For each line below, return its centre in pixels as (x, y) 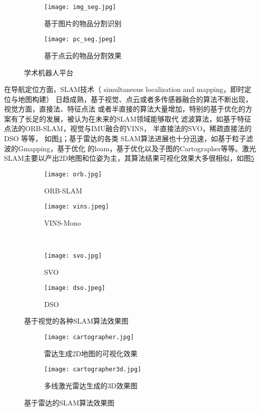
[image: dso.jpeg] (75, 288)
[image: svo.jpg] (73, 255)
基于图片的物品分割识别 (83, 23)
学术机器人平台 (49, 72)
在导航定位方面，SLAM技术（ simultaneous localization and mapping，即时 (124, 89)
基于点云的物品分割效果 (83, 55)
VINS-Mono (63, 222)
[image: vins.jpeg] (77, 207)
